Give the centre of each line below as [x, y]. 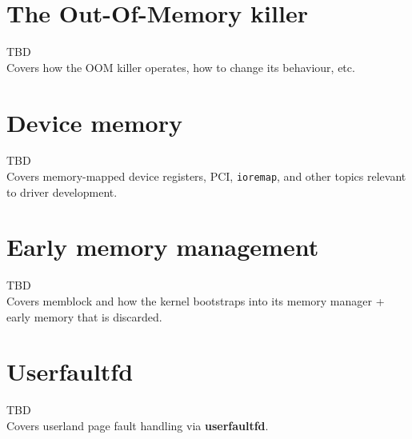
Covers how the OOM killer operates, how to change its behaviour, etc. [181, 67]
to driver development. [62, 192]
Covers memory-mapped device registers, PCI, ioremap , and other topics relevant [206, 176]
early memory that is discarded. [84, 316]
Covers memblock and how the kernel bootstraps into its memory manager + [196, 301]
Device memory [94, 122]
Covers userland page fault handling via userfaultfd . [138, 425]
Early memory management [163, 247]
